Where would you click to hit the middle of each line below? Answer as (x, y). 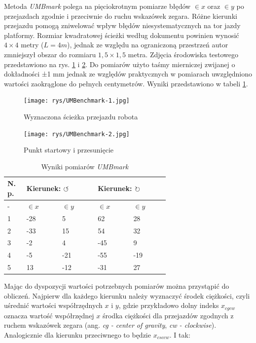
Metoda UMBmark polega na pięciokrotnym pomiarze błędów (97, 6)
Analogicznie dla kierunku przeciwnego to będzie (77, 335)
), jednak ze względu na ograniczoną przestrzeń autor (148, 45)
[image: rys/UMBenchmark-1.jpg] (77, 101)
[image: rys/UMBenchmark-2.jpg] (77, 134)
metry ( (32, 45)
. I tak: (180, 335)
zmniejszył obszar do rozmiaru (50, 54)
